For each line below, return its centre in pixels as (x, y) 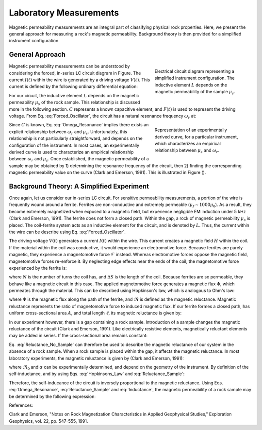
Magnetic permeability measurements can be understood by (69, 66)
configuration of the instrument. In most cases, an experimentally (74, 145)
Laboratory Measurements (64, 13)
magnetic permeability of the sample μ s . (195, 92)
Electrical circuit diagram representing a (195, 71)
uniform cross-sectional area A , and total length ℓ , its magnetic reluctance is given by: (95, 313)
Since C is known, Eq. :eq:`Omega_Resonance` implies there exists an (79, 125)
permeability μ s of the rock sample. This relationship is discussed (74, 103)
